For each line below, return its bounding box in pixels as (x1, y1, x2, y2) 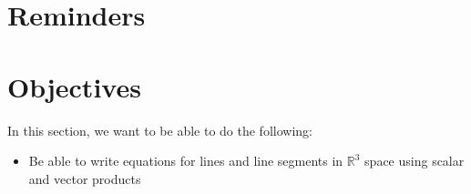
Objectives (7, 67, 141, 105)
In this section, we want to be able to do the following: (7, 120, 312, 139)
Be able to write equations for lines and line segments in (28, 151, 343, 170)
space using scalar (364, 151, 465, 170)
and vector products (28, 168, 141, 188)
